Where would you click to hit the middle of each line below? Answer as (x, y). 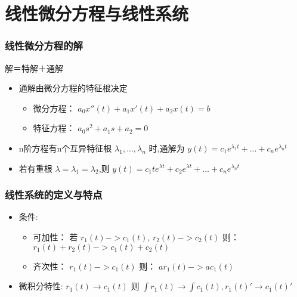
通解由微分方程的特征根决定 (73, 88)
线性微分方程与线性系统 (97, 13)
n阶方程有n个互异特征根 (65, 148)
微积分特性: (41, 286)
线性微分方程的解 (44, 46)
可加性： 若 (55, 236)
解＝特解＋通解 (34, 68)
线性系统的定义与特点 (54, 195)
